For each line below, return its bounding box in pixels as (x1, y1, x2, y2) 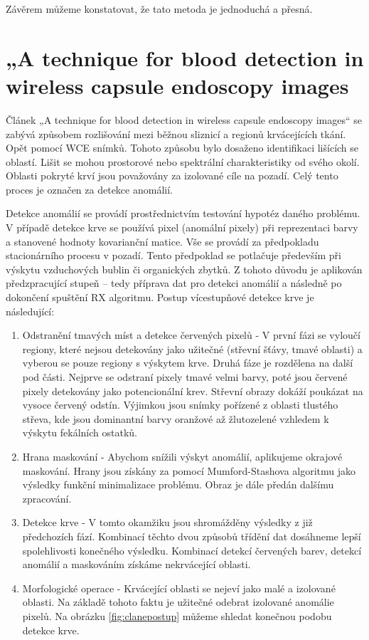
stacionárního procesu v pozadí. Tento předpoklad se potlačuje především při (6, 248, 341, 263)
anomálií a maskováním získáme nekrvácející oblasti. (22, 557, 251, 572)
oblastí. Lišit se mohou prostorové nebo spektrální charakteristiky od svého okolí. (6, 154, 360, 169)
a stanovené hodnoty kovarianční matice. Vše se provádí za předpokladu (6, 234, 319, 248)
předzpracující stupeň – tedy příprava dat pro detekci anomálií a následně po (6, 276, 342, 290)
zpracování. (22, 491, 72, 505)
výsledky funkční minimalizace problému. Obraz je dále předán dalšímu (22, 477, 334, 492)
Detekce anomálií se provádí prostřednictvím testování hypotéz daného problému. (6, 206, 360, 221)
